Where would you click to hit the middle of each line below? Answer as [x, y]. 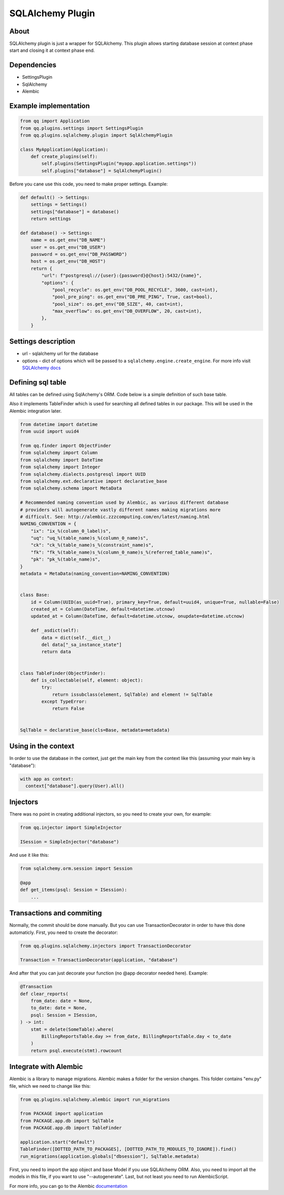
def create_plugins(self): [64, 157]
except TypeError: [64, 702]
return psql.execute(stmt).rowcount [76, 1051]
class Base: [35, 595]
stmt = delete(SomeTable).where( [72, 1029]
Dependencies [33, 65]
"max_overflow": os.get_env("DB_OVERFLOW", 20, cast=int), [127, 311]
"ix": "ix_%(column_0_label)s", [71, 531]
